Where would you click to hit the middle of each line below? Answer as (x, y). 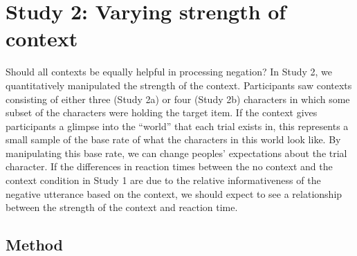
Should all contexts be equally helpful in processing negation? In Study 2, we (169, 72)
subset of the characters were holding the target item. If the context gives (162, 112)
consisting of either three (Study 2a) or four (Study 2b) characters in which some (178, 99)
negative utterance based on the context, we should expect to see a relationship (174, 193)
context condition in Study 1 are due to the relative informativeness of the (163, 180)
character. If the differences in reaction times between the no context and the (169, 166)
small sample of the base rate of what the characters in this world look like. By (173, 139)
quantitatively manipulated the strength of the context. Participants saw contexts (179, 85)
